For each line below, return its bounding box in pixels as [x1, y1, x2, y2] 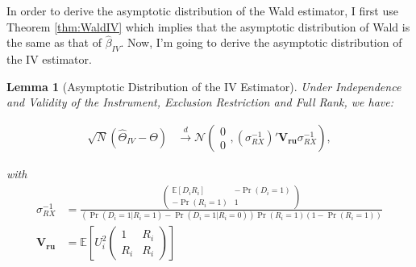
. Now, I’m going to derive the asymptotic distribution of [120, 34, 402, 51]
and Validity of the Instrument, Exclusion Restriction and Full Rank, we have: [6, 94, 394, 111]
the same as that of [6, 34, 102, 51]
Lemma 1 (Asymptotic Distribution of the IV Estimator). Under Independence [6, 77, 401, 94]
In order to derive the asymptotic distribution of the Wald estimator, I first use [6, 2, 398, 19]
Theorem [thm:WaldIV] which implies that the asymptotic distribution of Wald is [6, 18, 410, 35]
